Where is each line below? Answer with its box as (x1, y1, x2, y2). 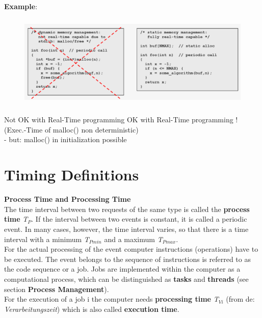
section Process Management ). (4, 283, 109, 294)
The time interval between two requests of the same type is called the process (4, 203, 250, 214)
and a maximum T (104, 233, 163, 244)
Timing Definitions (4, 164, 139, 185)
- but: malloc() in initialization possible (4, 134, 127, 145)
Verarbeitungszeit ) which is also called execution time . (4, 303, 179, 314)
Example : (4, 1, 38, 11)
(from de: (226, 294, 255, 304)
